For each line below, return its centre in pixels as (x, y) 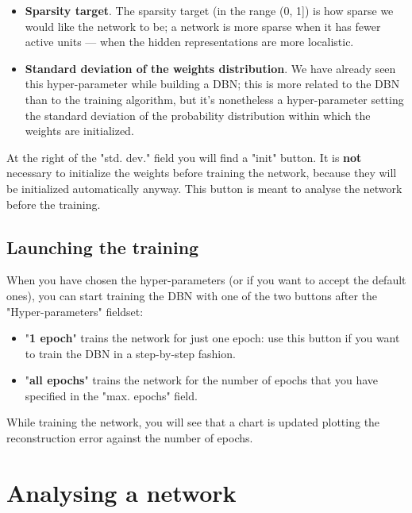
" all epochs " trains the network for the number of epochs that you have (201, 380)
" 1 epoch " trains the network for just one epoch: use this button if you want (212, 338)
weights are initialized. (79, 131)
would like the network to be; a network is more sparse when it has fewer (203, 26)
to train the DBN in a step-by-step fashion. (130, 353)
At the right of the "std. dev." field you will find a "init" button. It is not (184, 157)
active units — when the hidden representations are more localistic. (189, 42)
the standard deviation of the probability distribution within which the (198, 115)
